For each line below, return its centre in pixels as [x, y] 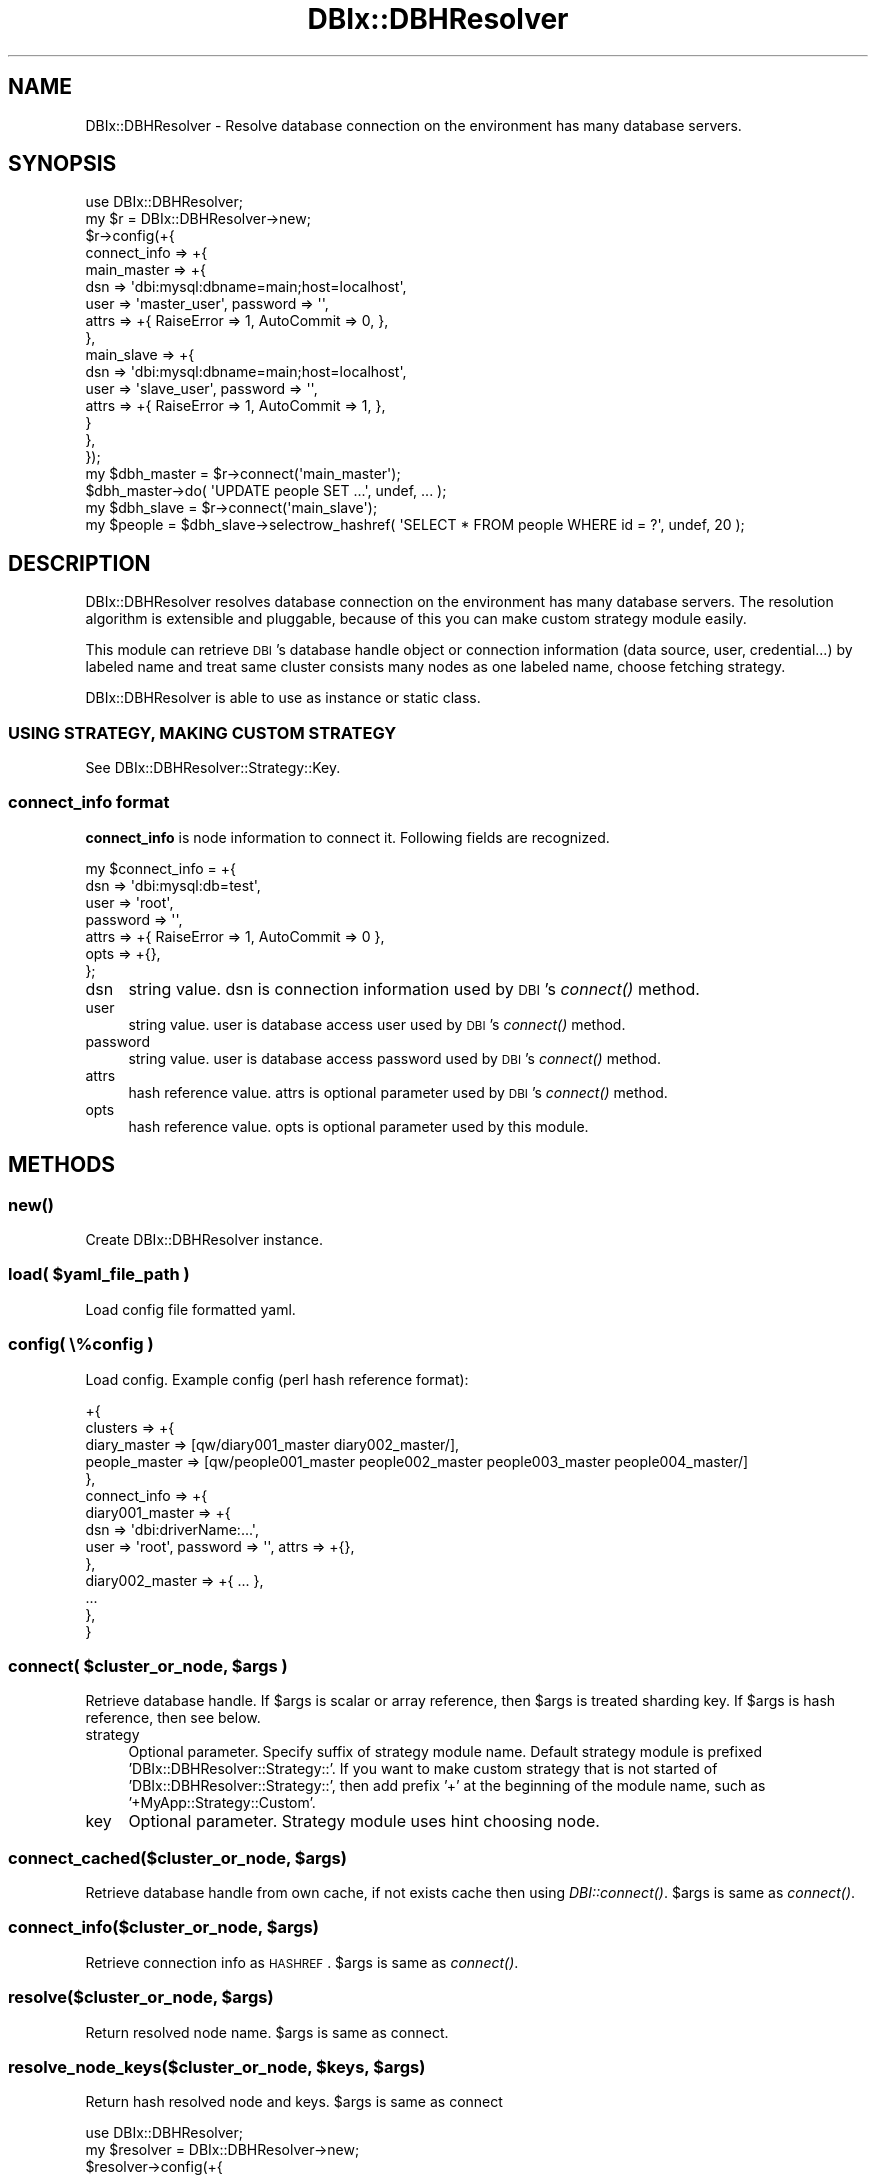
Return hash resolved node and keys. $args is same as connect [294, 2102]
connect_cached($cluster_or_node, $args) [177, 1857]
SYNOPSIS [62, 164]
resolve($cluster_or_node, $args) [141, 1997]
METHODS [62, 1165]
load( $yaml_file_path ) [99, 1274]
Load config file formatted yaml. [190, 1309]
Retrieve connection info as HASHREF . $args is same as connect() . [302, 1962]
